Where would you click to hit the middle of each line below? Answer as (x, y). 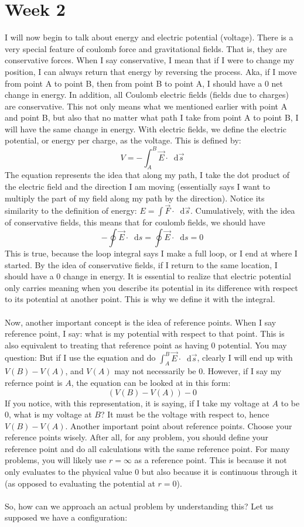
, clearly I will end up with (245, 357)
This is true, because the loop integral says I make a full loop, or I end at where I (151, 253)
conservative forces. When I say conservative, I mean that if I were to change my (150, 60)
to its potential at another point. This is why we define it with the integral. (140, 299)
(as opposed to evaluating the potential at (80, 483)
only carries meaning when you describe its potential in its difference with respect (151, 287)
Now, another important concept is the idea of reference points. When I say (141, 322)
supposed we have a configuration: (66, 517)
